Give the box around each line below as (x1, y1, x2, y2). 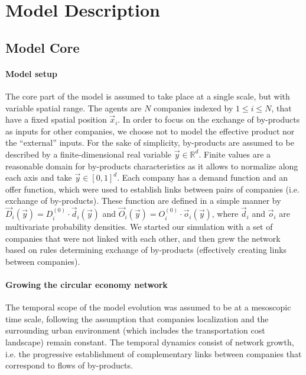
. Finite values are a (198, 148, 271, 160)
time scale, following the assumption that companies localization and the (5, 312, 269, 325)
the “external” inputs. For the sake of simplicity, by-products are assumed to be (5, 136, 294, 149)
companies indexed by (154, 101, 233, 114)
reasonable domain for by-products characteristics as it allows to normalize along (5, 159, 298, 172)
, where (211, 207, 239, 220)
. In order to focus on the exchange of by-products (118, 113, 300, 126)
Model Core (5, 38, 80, 56)
